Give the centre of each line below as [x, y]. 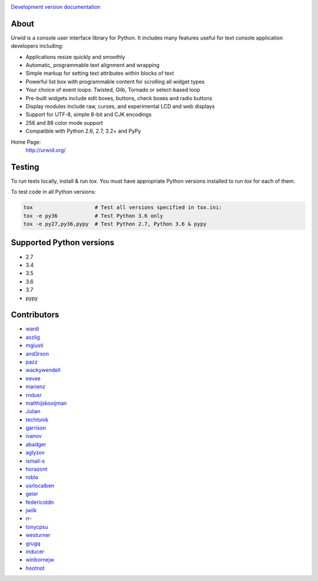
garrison [36, 428]
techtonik [37, 420]
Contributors [35, 315]
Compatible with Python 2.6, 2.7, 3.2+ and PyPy [83, 131]
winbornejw [40, 560]
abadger [36, 444]
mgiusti [34, 345]
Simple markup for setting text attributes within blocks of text [100, 73]
